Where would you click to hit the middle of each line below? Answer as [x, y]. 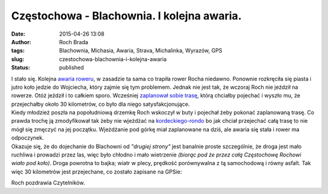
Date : [18, 34]
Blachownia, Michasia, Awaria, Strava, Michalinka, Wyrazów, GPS [141, 51]
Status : [21, 68]
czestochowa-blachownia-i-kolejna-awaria [113, 59]
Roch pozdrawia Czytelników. [48, 183]
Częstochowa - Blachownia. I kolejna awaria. [127, 16]
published [72, 68]
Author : [21, 42]
